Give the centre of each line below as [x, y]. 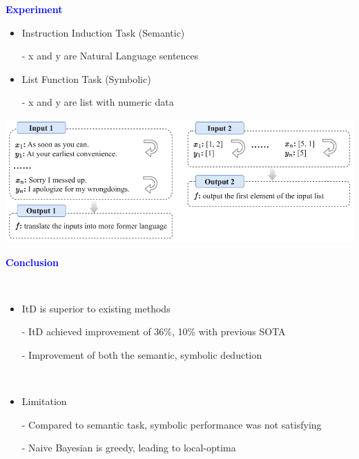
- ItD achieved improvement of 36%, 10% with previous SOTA [154, 331]
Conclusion [32, 262]
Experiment [34, 9]
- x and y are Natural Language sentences [110, 56]
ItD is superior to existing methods [96, 308]
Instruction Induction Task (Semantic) [103, 32]
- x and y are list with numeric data [98, 102]
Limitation [44, 401]
